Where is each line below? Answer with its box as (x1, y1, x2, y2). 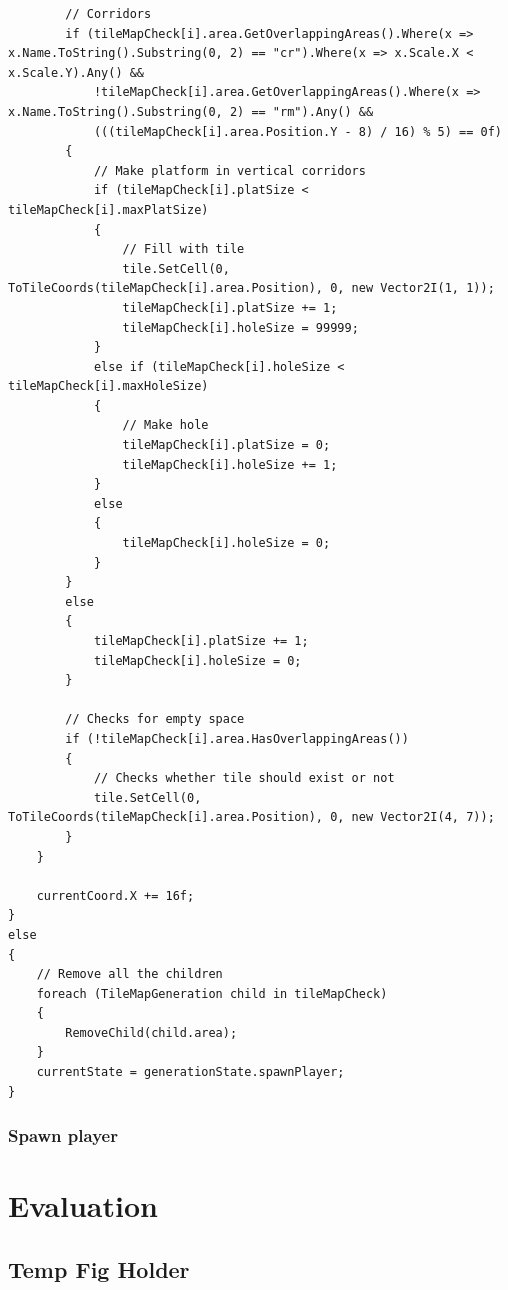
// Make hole (122, 418, 209, 433)
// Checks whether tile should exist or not (93, 771, 395, 786)
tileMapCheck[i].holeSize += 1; (122, 457, 338, 472)
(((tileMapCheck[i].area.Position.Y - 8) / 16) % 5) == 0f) (93, 124, 502, 139)
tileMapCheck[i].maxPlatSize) (8, 202, 209, 217)
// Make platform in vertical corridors (93, 163, 366, 178)
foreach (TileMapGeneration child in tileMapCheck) (36, 986, 388, 1001)
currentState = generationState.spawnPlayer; (36, 1065, 345, 1080)
